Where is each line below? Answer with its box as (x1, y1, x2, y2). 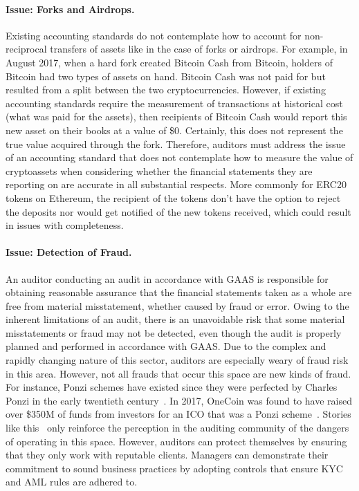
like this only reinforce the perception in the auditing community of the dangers (6, 420, 349, 435)
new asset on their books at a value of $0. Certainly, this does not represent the (6, 122, 343, 137)
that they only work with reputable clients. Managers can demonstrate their (6, 447, 329, 462)
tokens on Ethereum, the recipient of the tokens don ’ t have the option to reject (6, 190, 341, 205)
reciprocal (6, 41, 47, 56)
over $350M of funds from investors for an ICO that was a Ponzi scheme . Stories (6, 407, 351, 421)
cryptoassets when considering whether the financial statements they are (6, 163, 313, 178)
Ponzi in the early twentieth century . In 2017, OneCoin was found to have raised (6, 393, 352, 407)
